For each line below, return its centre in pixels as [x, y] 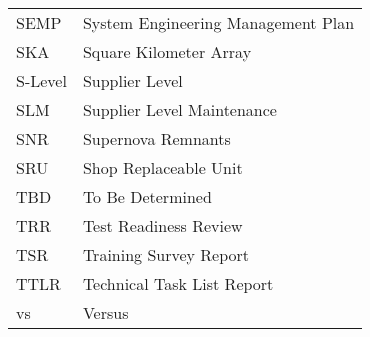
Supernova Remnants [156, 138]
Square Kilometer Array [167, 51]
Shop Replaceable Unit [162, 167]
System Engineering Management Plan [218, 22]
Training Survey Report [166, 254]
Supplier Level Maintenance [179, 109]
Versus [105, 312]
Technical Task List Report [178, 283]
